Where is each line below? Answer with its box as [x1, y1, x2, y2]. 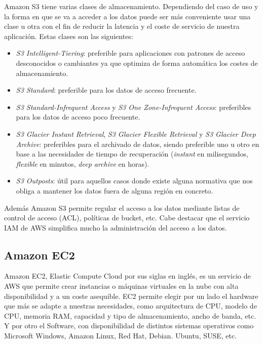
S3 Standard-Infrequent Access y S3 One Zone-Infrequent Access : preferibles [16, 101, 251, 112]
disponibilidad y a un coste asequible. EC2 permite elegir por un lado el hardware [4, 290, 258, 301]
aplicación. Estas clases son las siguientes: [4, 30, 133, 41]
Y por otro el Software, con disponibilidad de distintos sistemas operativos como [4, 320, 254, 331]
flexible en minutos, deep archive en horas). [16, 158, 149, 169]
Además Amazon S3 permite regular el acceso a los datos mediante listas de [4, 202, 240, 213]
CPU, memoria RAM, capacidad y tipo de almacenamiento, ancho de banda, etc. [4, 310, 256, 321]
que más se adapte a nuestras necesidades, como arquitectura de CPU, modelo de [4, 300, 257, 311]
